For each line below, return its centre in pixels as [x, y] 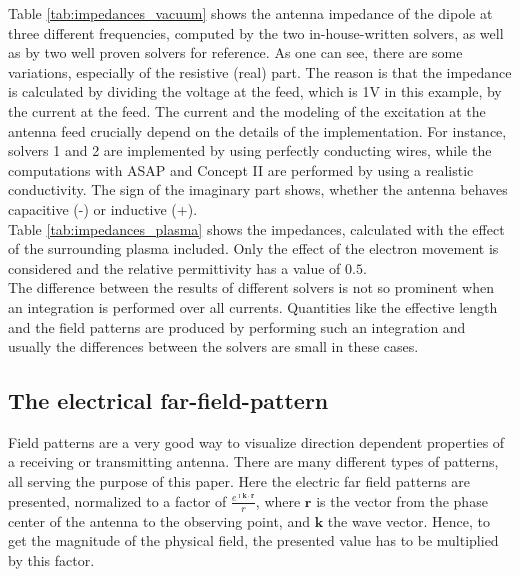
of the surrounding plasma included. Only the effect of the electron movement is [253, 248]
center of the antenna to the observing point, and [159, 520]
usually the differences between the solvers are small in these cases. [213, 346]
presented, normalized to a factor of [117, 500]
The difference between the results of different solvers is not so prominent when [251, 287]
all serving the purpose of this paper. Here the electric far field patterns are [239, 481]
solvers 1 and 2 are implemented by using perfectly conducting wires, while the [250, 150]
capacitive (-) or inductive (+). [103, 208]
